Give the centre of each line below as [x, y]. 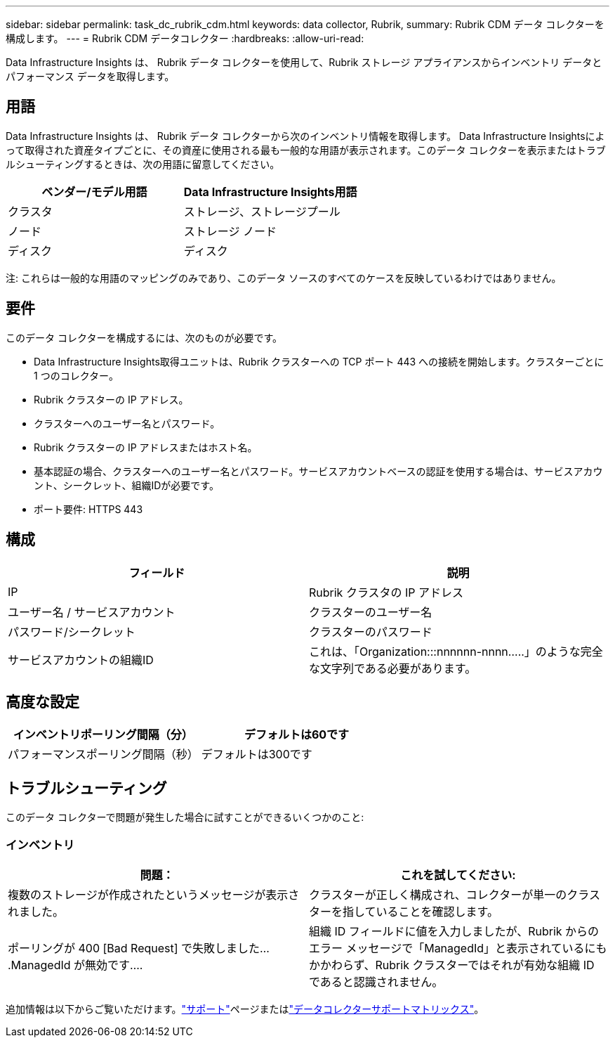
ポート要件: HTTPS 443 [88, 509]
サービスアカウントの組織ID [81, 660]
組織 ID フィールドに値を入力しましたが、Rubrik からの [454, 931]
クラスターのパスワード [371, 631]
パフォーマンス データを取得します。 [90, 76]
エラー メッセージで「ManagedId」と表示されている [447, 948]
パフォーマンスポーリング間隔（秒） [103, 754]
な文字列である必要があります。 [393, 668]
